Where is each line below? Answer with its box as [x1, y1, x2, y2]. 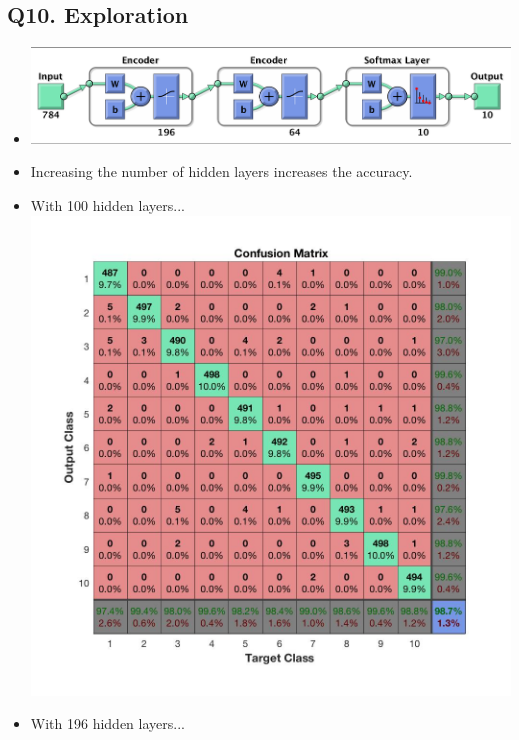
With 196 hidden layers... [30, 713, 185, 734]
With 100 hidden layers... [30, 195, 185, 216]
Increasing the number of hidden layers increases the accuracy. [30, 161, 413, 182]
